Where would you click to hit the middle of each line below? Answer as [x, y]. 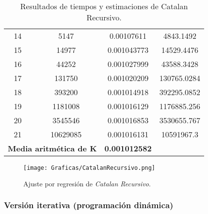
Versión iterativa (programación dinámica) [89, 205]
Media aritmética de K [52, 148]
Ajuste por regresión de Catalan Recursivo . [87, 183]
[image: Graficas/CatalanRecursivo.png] [89, 168]
